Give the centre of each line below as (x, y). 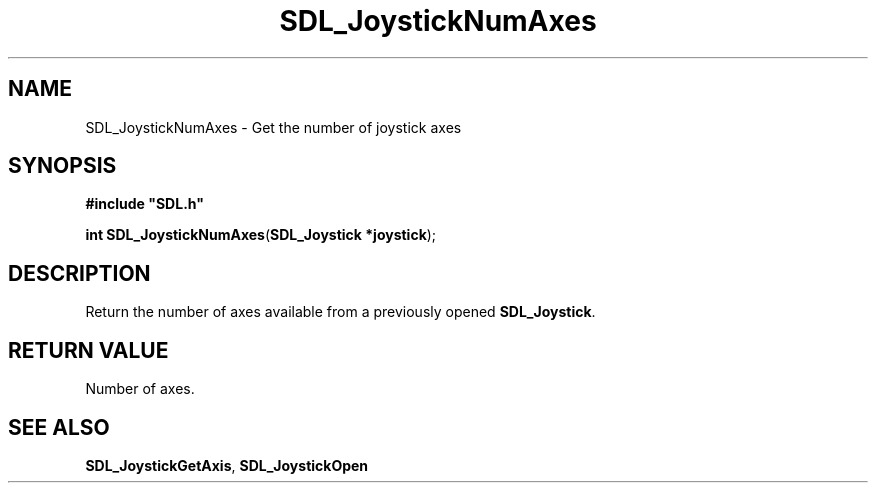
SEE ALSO (59, 427)
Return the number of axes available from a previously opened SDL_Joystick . (340, 312)
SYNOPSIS (62, 166)
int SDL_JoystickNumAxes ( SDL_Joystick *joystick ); (261, 235)
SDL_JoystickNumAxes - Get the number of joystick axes (273, 127)
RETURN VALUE (88, 350)
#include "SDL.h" (144, 204)
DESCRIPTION (79, 273)
